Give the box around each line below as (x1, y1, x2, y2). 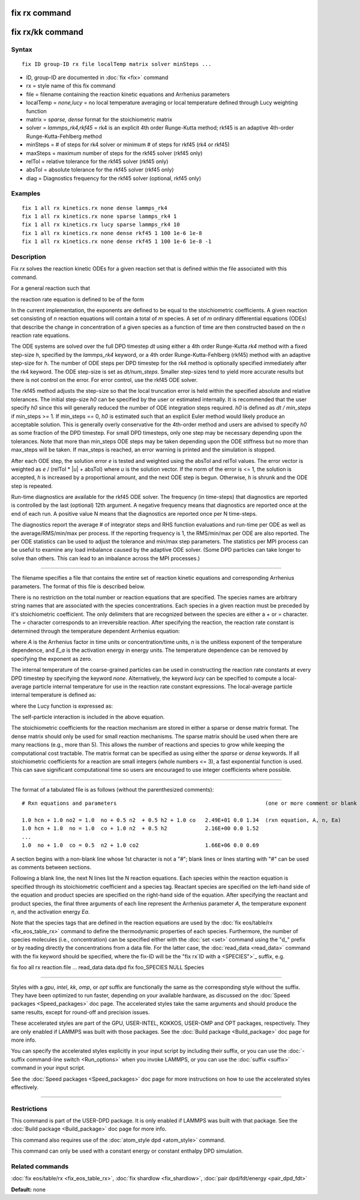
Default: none (11, 1186, 46, 1193)
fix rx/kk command (11, 27, 83, 37)
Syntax (11, 46, 32, 54)
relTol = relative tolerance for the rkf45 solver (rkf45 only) (26, 158, 169, 165)
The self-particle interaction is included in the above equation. (11, 714, 165, 721)
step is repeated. (11, 482, 53, 489)
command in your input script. (11, 1064, 86, 1072)
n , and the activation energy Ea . (11, 908, 90, 915)
